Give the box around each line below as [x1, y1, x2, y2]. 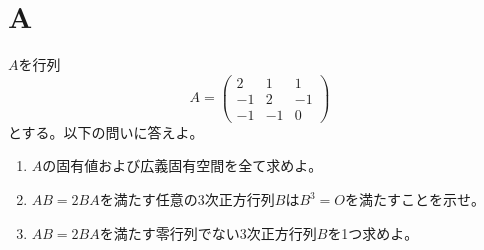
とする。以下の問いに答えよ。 [8, 121, 204, 142]
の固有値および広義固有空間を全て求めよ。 [42, 155, 323, 176]
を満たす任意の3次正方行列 [99, 189, 275, 210]
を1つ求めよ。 [327, 222, 419, 243]
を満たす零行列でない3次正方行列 [99, 222, 317, 243]
